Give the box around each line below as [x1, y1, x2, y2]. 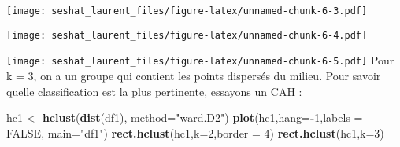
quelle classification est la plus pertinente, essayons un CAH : [6, 83, 302, 99]
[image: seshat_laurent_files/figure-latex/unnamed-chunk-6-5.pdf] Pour [6, 52, 394, 68]
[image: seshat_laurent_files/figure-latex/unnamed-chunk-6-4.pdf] [6, 29, 368, 41]
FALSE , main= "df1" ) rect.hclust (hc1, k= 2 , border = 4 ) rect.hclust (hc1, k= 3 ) [6, 124, 384, 141]
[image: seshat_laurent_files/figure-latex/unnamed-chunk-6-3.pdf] [6, 6, 368, 17]
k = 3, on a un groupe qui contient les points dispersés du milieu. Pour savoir [6, 67, 381, 83]
